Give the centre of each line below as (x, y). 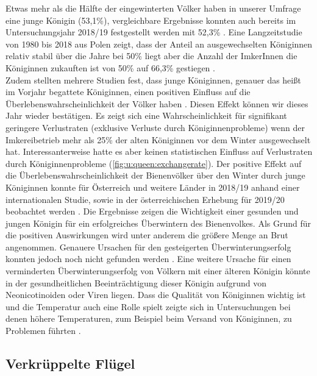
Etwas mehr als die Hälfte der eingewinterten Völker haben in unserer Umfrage (153, 8)
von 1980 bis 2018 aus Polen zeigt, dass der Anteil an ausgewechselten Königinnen (159, 44)
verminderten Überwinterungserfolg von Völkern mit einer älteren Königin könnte (158, 271)
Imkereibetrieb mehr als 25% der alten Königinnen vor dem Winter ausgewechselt (158, 139)
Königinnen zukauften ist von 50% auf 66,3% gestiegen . (110, 67)
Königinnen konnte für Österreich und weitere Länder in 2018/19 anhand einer (153, 187)
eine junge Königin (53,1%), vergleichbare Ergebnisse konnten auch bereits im (151, 20)
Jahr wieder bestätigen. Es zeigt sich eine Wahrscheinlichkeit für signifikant (146, 115)
